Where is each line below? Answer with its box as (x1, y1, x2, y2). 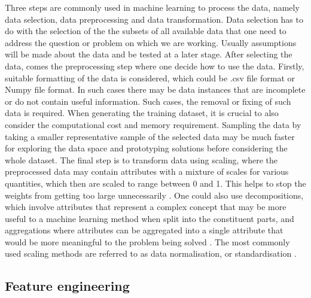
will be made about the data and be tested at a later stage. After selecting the (5, 48, 292, 60)
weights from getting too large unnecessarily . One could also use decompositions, (5, 188, 304, 201)
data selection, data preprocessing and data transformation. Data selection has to (5, 13, 303, 25)
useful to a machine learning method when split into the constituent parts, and (5, 212, 294, 224)
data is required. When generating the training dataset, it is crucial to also (5, 107, 279, 119)
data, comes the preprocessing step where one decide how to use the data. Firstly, (5, 59, 304, 72)
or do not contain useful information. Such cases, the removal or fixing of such (5, 95, 291, 107)
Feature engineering (5, 276, 130, 295)
